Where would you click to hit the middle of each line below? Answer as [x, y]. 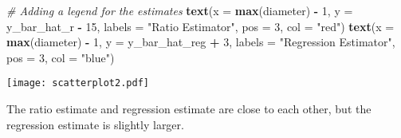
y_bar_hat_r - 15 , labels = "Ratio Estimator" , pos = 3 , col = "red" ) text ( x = [200, 26]
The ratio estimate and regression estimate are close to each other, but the [189, 109]
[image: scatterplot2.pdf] [78, 83]
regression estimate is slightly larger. [95, 124]
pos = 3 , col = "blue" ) [61, 57]
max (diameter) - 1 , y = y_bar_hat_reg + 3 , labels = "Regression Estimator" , [201, 42]
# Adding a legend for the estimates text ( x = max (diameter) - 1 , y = [180, 10]
